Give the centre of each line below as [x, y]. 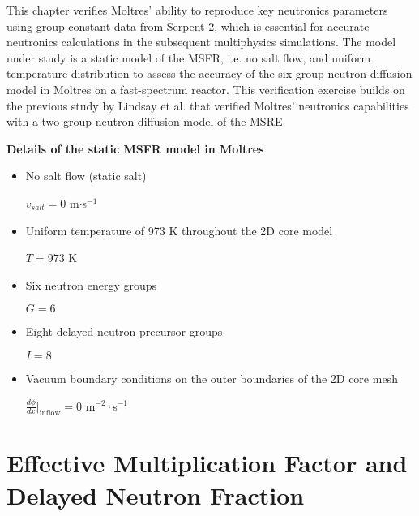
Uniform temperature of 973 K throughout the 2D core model [179, 230]
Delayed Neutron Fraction [156, 494]
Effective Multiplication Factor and [207, 463]
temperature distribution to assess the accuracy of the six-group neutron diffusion [209, 73]
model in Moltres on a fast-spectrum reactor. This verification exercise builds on [206, 89]
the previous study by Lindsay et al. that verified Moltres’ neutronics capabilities [208, 105]
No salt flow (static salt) [86, 176]
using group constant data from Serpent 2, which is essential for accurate [188, 26]
